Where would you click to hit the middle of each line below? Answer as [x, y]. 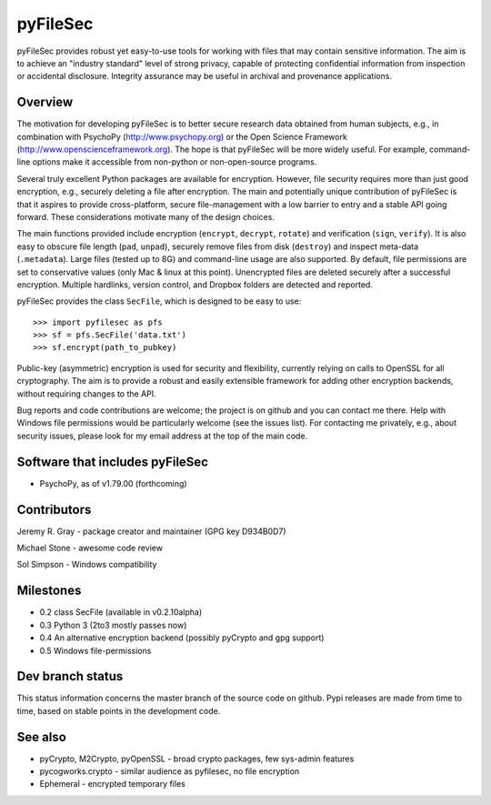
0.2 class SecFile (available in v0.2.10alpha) [121, 612]
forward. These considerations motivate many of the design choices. [145, 216]
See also [42, 737]
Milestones [49, 591]
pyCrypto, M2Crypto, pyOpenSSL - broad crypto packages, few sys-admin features [197, 759]
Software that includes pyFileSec [113, 462]
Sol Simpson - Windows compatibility [87, 565]
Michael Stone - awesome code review [90, 548]
